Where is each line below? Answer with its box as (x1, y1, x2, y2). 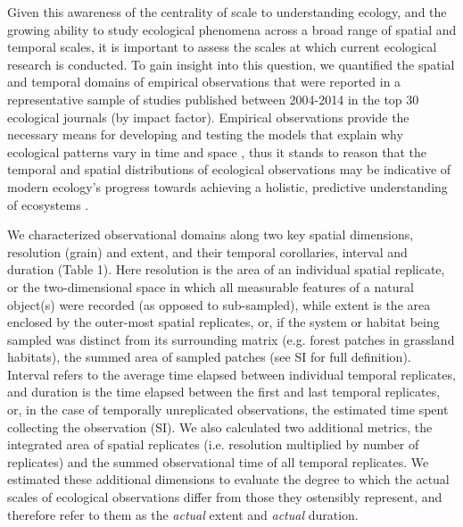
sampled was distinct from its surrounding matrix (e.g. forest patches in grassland (7, 330, 455, 348)
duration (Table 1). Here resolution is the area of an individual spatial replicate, (7, 260, 445, 279)
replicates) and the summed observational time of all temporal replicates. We (7, 452, 429, 471)
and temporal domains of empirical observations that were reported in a (7, 72, 401, 91)
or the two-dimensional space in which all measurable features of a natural (7, 277, 414, 296)
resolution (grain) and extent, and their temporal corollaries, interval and (7, 242, 408, 261)
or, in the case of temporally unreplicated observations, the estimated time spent (7, 400, 449, 419)
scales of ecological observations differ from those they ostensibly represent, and (7, 488, 442, 506)
